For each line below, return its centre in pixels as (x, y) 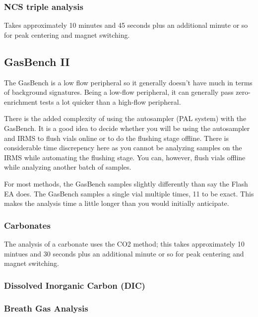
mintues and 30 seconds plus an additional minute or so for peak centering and (124, 253)
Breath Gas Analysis (46, 308)
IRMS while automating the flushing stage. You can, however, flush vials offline (125, 157)
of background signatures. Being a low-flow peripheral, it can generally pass (119, 92)
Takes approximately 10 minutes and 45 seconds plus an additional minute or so (126, 25)
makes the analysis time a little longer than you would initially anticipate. (117, 203)
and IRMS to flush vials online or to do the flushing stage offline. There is (116, 138)
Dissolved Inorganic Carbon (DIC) (75, 285)
